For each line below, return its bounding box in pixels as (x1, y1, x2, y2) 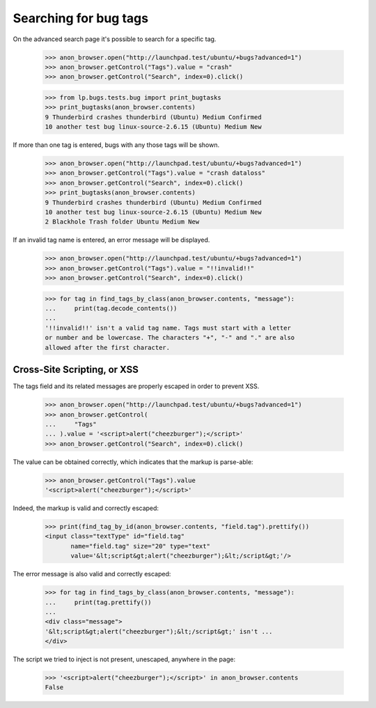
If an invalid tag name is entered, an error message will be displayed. (13, 236, 210, 244)
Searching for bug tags (13, 10, 149, 26)
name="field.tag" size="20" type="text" (70, 542, 210, 550)
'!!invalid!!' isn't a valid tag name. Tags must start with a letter (45, 324, 292, 332)
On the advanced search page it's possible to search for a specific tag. (13, 35, 217, 43)
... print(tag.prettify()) (45, 598, 152, 606)
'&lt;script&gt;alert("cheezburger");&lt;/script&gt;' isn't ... (45, 627, 273, 636)
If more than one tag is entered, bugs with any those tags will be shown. (13, 141, 220, 149)
